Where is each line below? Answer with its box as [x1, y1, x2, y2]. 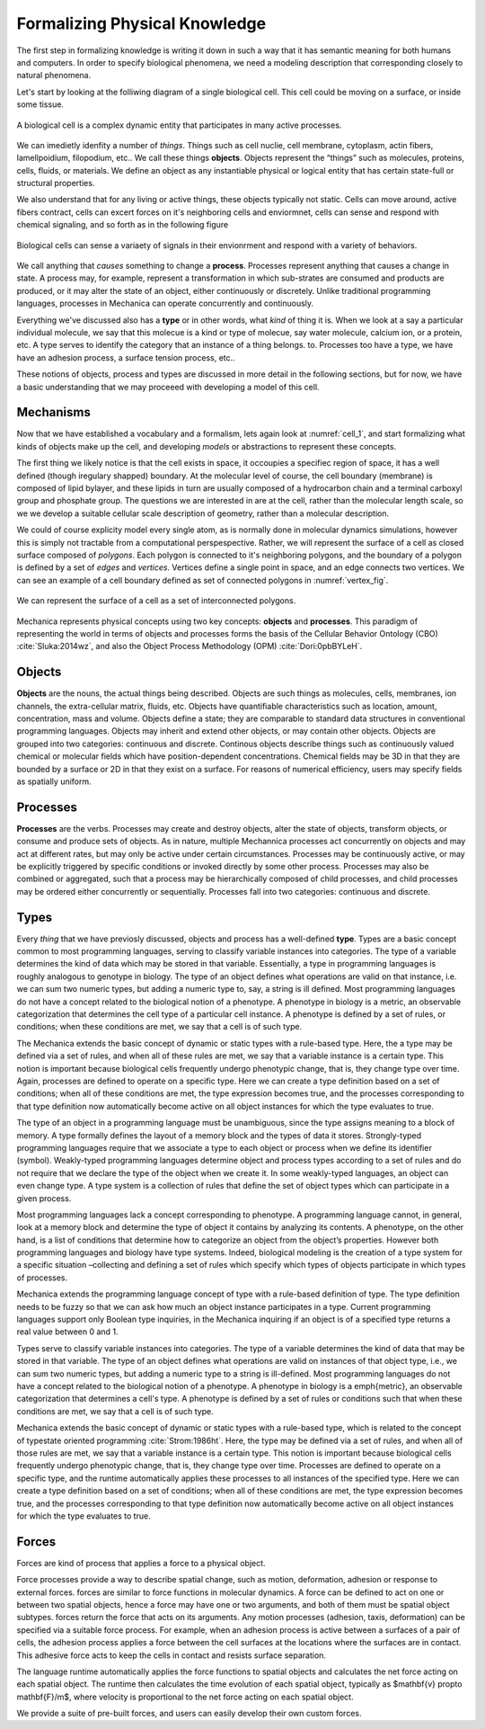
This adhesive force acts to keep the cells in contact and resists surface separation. [16, 1650, 327, 1661]
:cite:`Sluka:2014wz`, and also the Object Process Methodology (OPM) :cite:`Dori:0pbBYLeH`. [16, 641, 363, 652]
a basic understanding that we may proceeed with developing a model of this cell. [16, 381, 320, 392]
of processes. [16, 1272, 68, 1283]
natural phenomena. [16, 70, 92, 81]
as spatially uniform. [16, 776, 92, 787]
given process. [16, 1192, 72, 1204]
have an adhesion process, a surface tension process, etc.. [16, 352, 235, 363]
